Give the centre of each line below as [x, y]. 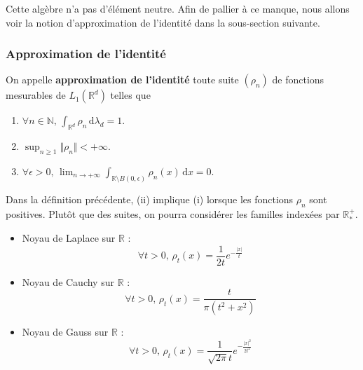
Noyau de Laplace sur [69, 238]
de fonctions [298, 80]
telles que [130, 95]
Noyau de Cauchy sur [68, 281]
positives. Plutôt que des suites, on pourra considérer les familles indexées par [173, 213]
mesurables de [36, 95]
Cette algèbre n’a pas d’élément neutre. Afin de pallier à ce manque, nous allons [178, 8]
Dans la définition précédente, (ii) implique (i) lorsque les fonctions [150, 199]
